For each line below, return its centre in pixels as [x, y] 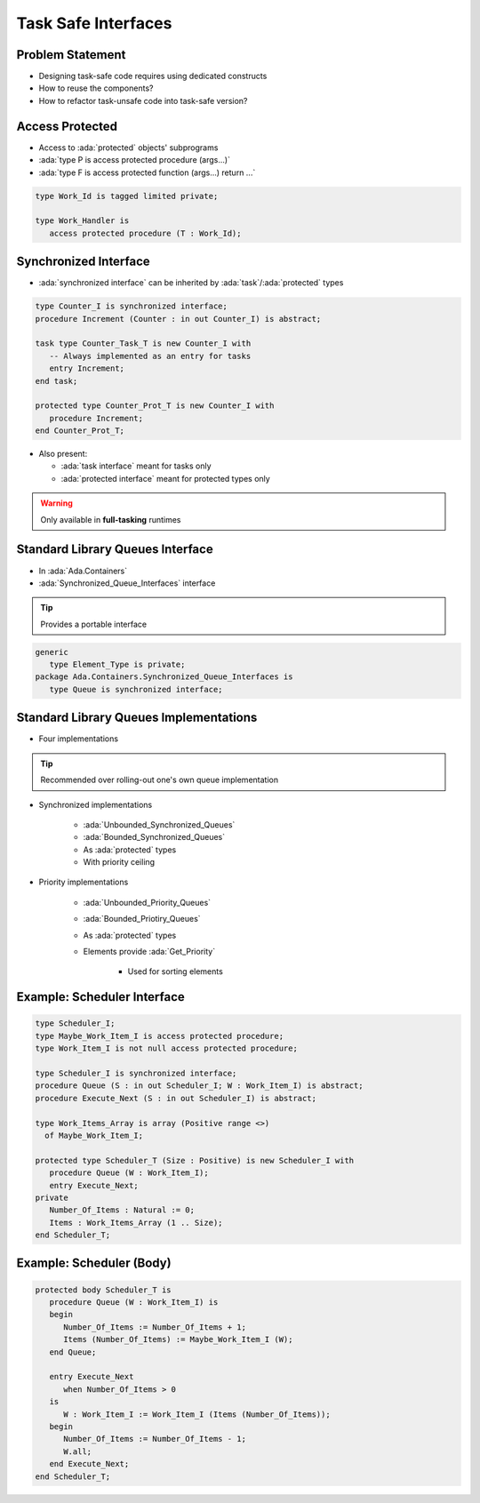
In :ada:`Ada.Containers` [83, 571]
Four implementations [79, 739]
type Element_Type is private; [117, 665]
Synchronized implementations [96, 804]
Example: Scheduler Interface [101, 997]
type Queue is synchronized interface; [136, 689]
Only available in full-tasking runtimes [111, 519]
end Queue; [73, 1352]
